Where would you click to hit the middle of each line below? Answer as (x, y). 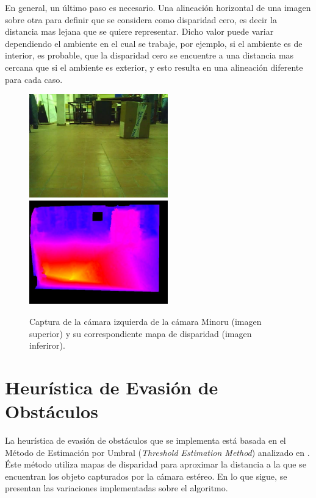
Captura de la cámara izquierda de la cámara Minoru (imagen (145, 321)
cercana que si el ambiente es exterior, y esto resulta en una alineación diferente (154, 67)
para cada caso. (34, 79)
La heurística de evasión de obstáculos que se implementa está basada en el (145, 440)
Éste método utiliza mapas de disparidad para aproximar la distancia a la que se (156, 464)
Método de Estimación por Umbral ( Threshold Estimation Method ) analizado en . (157, 452)
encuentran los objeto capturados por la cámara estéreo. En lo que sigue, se (146, 476)
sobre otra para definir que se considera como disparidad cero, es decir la (141, 19)
